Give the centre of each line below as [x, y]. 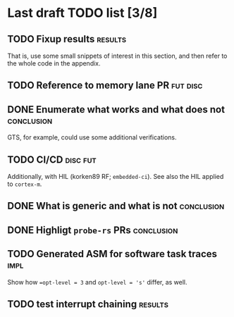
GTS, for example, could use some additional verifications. [92, 137]
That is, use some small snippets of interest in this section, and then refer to [117, 56]
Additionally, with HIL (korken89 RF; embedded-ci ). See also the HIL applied [116, 177]
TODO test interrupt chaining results [88, 304]
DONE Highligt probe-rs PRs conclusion [93, 230]
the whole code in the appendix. [54, 63]
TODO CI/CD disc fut [52, 160]
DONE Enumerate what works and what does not [116, 110]
